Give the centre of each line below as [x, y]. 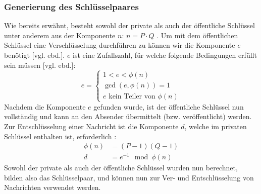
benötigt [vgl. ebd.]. [35, 55]
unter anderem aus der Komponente [60, 35]
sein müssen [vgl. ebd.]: [40, 65]
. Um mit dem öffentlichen [197, 35]
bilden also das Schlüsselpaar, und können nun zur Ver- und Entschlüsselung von [129, 177]
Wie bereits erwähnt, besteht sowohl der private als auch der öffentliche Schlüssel [129, 25]
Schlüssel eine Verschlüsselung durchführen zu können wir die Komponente [120, 45]
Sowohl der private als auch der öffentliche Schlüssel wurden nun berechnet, [121, 168]
